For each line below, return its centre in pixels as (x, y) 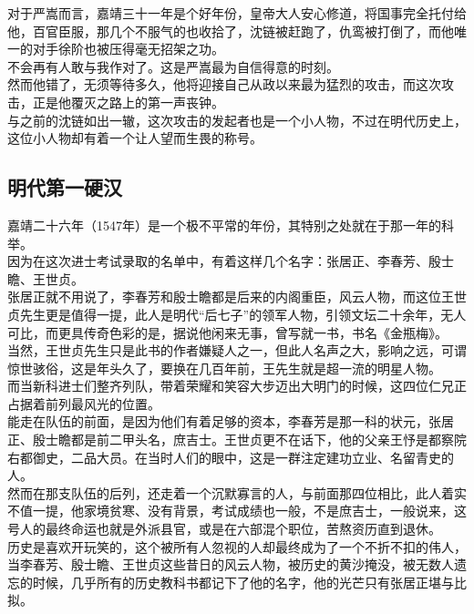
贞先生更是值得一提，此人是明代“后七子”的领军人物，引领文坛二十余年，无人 (237, 314)
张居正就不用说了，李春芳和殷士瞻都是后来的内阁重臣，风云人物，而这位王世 (237, 297)
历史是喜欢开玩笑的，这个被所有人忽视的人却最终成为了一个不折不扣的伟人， (237, 546)
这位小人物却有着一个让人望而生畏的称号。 (135, 138)
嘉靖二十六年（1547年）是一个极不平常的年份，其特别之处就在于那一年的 (224, 225)
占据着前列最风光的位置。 (84, 403)
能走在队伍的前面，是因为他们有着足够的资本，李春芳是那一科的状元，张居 (231, 421)
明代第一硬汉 (65, 187)
